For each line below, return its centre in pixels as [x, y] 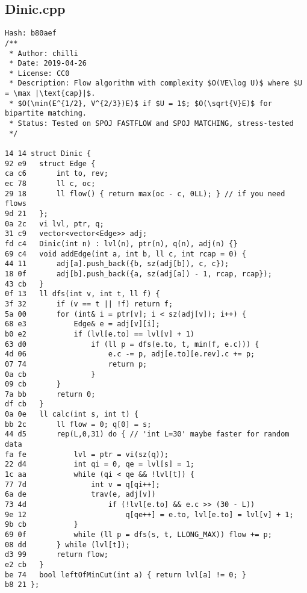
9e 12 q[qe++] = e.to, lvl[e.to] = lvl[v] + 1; [149, 514]
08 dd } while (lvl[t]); [67, 545]
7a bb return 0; [50, 394]
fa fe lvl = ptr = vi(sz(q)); [87, 454]
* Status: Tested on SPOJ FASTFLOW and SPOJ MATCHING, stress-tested [151, 124]
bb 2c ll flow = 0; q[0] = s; [78, 424]
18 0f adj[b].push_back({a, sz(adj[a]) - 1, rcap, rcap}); [138, 274]
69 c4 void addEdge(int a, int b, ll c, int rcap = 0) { [126, 254]
